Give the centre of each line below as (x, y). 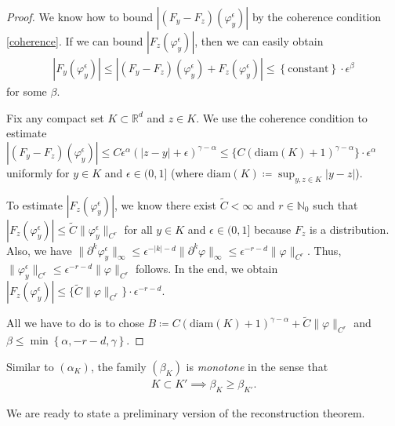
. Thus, (324, 250)
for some (27, 91)
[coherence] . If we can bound (75, 41)
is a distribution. (349, 229)
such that (335, 204)
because (273, 229)
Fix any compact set (55, 117)
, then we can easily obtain (259, 41)
